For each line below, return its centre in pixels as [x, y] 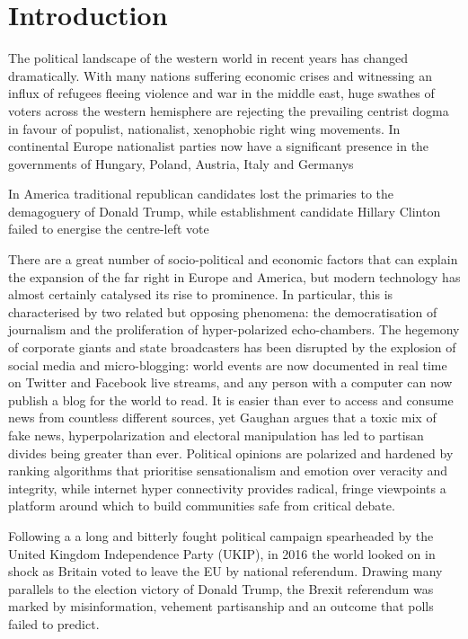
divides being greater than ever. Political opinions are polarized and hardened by [231, 453]
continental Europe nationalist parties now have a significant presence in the [219, 146]
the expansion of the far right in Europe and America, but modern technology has [234, 276]
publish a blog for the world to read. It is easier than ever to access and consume [231, 399]
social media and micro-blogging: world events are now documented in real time [228, 364]
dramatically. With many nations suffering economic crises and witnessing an [220, 75]
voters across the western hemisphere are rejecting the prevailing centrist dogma [229, 110]
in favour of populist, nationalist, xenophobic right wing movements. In [204, 128]
